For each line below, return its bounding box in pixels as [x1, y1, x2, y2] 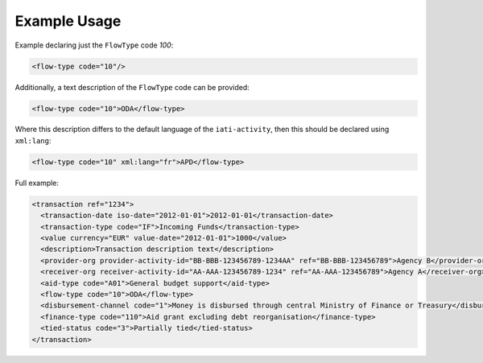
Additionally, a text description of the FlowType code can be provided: [14, 82, 250, 92]
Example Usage [14, 12, 122, 30]
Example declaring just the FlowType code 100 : [14, 40, 174, 50]
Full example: [14, 178, 60, 188]
